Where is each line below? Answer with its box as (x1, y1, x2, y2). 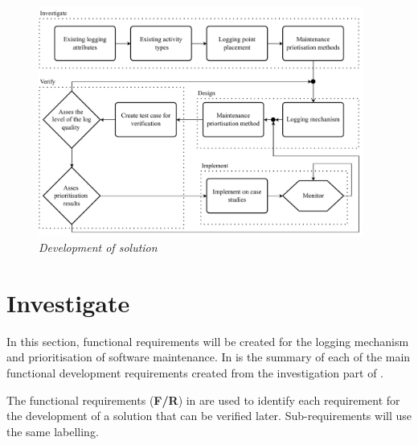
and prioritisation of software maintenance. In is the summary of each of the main (6, 348, 411, 365)
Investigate (6, 286, 130, 319)
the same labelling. (6, 422, 99, 439)
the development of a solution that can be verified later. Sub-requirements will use (6, 407, 412, 424)
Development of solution (39, 239, 158, 256)
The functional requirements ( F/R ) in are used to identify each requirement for (6, 391, 400, 408)
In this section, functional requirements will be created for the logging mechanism (6, 332, 409, 349)
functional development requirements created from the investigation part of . (6, 365, 383, 381)
